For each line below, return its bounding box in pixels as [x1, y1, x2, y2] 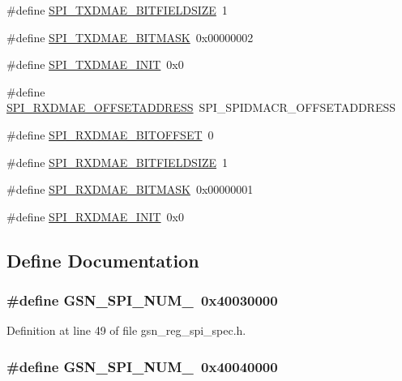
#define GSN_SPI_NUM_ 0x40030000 [6, 290, 278, 310]
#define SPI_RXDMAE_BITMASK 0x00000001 [6, 181, 254, 198]
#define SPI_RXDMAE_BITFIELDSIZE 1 [6, 153, 229, 170]
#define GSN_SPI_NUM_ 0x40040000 [6, 356, 278, 376]
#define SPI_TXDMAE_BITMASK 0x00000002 [6, 28, 254, 45]
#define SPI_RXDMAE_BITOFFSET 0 [6, 126, 214, 143]
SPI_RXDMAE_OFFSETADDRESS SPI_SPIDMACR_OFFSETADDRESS [6, 99, 396, 116]
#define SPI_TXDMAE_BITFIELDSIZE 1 [6, 2, 228, 18]
